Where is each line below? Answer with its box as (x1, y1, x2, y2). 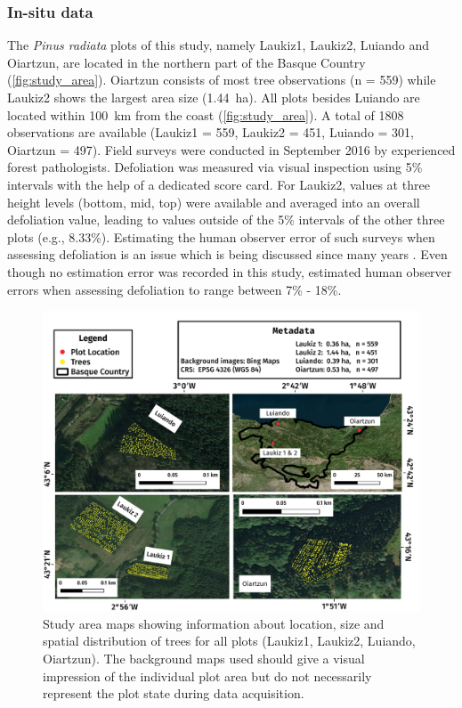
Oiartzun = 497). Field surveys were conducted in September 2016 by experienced (7, 140, 456, 159)
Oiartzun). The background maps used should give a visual (43, 648, 365, 667)
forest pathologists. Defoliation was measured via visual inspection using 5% (7, 158, 423, 176)
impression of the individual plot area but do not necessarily (43, 666, 372, 685)
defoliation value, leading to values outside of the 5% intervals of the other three (7, 210, 445, 229)
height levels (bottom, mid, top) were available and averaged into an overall (7, 192, 420, 211)
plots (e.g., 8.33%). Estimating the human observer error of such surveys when (7, 227, 435, 246)
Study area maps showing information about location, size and (43, 614, 385, 632)
